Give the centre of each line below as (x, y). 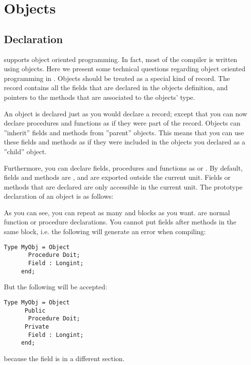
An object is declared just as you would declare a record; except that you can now (126, 113)
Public (35, 310)
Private (37, 326)
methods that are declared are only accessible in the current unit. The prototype (123, 186)
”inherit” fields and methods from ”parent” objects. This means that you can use (124, 132)
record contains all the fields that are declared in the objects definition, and (116, 87)
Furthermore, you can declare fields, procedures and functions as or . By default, (123, 167)
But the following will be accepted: (56, 287)
